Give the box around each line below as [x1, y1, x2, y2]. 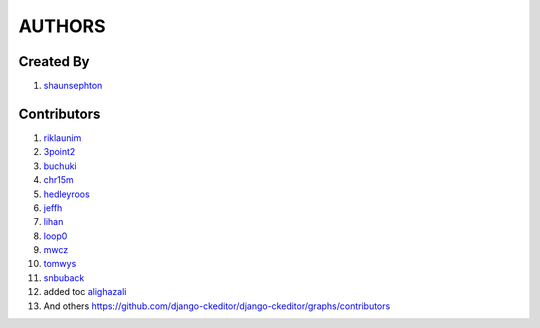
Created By [18, 53, 90, 70]
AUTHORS [18, 15, 106, 37]
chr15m [43, 174, 74, 186]
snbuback [43, 271, 85, 284]
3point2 [43, 146, 76, 158]
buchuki [43, 160, 77, 172]
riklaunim [43, 131, 82, 144]
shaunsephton [43, 80, 103, 92]
